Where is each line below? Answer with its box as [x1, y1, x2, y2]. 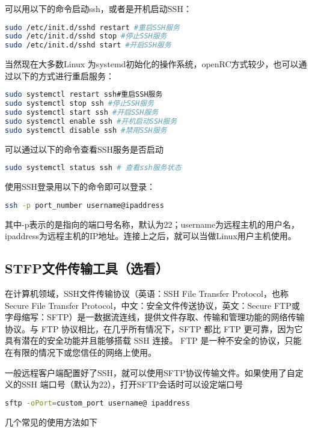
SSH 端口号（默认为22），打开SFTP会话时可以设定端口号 [21, 378, 243, 391]
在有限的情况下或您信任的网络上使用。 [5, 346, 156, 359]
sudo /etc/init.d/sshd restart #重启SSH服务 [5, 23, 180, 32]
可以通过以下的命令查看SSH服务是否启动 [5, 142, 164, 155]
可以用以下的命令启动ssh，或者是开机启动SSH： [5, 2, 192, 14]
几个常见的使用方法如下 [5, 415, 97, 428]
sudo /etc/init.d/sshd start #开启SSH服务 [5, 41, 171, 50]
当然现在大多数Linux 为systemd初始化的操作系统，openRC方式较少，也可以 [5, 58, 299, 70]
